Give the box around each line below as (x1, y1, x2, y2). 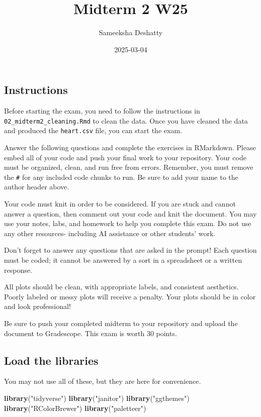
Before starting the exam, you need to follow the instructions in (4, 106, 200, 116)
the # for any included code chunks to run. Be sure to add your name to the (4, 171, 238, 182)
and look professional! (4, 301, 71, 311)
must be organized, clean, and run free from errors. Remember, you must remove (4, 162, 253, 172)
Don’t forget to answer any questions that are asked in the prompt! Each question (4, 245, 257, 255)
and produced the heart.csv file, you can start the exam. (4, 125, 182, 136)
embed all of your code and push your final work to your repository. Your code (4, 152, 246, 162)
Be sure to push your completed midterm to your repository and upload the (4, 318, 238, 328)
